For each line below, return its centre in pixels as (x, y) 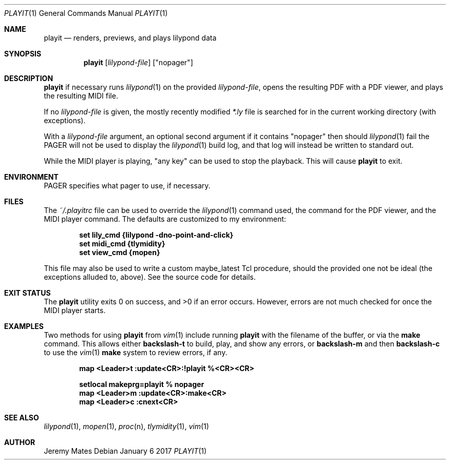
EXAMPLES (24, 326)
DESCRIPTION (29, 78)
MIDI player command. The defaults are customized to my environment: (165, 219)
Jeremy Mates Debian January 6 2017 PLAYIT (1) (125, 451)
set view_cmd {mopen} (120, 252)
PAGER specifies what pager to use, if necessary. (127, 186)
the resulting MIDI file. (81, 96)
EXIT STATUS (27, 293)
